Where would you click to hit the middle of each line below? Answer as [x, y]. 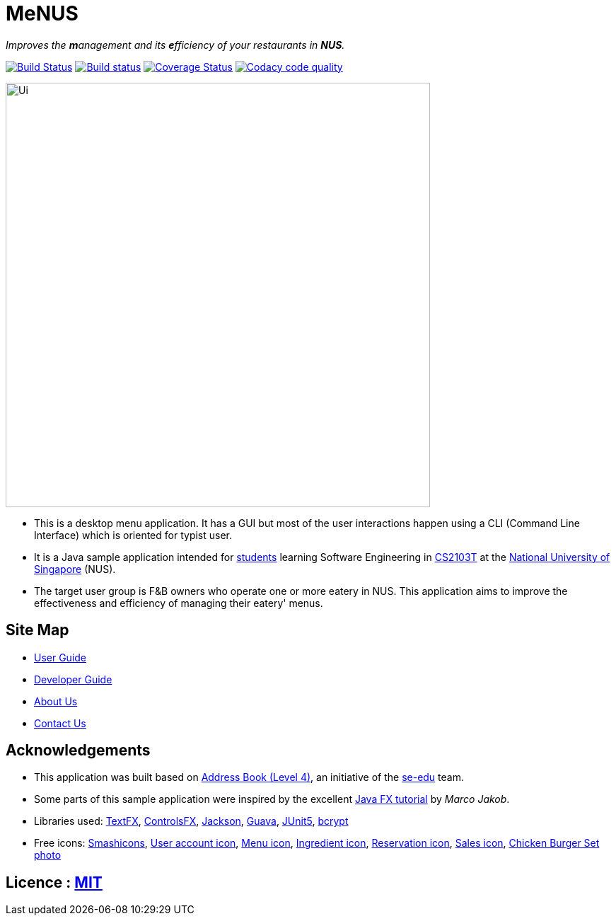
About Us [56, 701]
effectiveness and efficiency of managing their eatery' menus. [179, 603]
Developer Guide [73, 679]
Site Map [37, 630]
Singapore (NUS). [75, 569]
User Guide [60, 657]
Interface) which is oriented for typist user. [133, 535]
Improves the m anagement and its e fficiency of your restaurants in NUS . [175, 45]
